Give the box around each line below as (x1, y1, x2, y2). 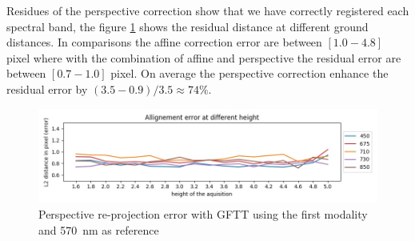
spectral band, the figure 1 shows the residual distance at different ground (6, 18, 369, 34)
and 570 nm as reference (38, 221, 159, 238)
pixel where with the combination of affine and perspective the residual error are (6, 49, 401, 66)
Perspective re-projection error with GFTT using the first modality (38, 205, 368, 222)
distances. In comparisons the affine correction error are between (6, 34, 322, 50)
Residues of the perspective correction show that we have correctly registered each (6, 2, 409, 18)
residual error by (6, 80, 88, 97)
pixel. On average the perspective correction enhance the (110, 65, 389, 82)
